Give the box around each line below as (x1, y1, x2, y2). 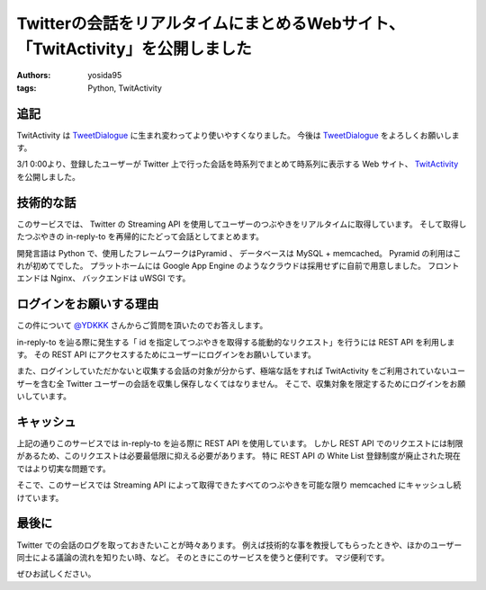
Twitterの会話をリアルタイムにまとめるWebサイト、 (16, 13, 405, 33)
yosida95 (87, 70, 122, 81)
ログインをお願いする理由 (16, 297, 159, 312)
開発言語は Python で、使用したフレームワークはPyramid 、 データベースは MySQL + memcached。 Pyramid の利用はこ (16, 247, 462, 258)
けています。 (16, 492, 64, 503)
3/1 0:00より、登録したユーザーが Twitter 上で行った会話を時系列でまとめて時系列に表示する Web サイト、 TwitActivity (16, 158, 459, 170)
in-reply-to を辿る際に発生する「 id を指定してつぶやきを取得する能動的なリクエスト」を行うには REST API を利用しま (16, 336, 455, 347)
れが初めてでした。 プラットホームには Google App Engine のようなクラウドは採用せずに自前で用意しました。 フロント (16, 260, 460, 271)
